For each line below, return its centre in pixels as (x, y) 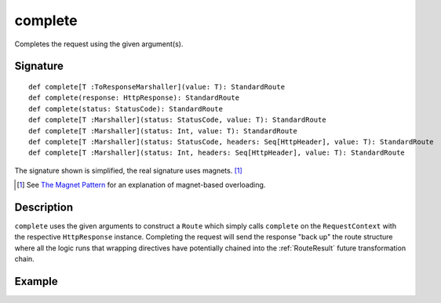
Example (36, 281)
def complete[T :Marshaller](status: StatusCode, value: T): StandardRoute (177, 120)
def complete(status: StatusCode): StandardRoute (126, 109)
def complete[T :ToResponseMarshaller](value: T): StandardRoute (157, 87)
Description (44, 207)
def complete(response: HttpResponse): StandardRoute (134, 98)
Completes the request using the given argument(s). (99, 44)
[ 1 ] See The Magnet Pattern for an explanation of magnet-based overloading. (141, 185)
